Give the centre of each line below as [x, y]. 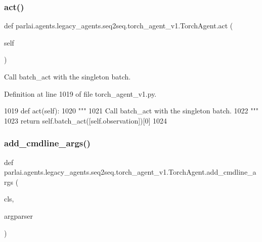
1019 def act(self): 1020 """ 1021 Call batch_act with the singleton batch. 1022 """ [131, 111]
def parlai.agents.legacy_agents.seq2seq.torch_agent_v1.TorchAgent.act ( [119, 26]
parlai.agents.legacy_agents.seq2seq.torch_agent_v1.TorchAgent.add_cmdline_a [130, 172]
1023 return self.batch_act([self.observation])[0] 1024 [86, 120]
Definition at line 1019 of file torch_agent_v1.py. [80, 93]
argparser [18, 215]
